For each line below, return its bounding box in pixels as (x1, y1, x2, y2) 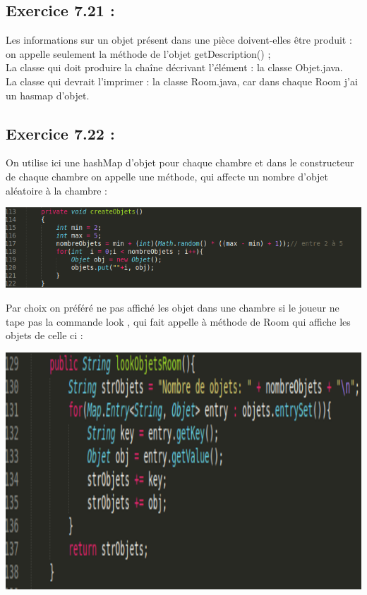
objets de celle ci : (6, 328, 83, 343)
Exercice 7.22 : (6, 122, 115, 144)
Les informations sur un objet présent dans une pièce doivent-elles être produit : (6, 32, 352, 47)
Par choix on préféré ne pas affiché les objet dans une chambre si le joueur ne (6, 300, 339, 315)
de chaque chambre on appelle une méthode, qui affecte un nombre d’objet (6, 168, 329, 183)
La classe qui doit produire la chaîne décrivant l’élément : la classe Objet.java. (6, 60, 343, 75)
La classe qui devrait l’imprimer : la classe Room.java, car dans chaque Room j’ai (6, 73, 358, 88)
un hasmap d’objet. (6, 87, 90, 102)
